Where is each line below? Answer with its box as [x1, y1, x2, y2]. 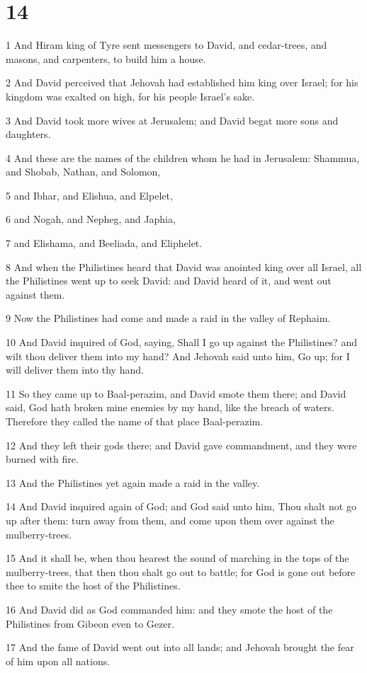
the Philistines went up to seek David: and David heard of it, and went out [6, 273, 332, 288]
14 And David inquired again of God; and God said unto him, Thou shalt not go [6, 499, 356, 514]
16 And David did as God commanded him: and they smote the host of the [6, 602, 333, 616]
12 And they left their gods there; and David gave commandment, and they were [6, 437, 357, 452]
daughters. [6, 127, 51, 142]
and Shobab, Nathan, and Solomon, [6, 164, 161, 179]
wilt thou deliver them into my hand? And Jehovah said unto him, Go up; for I [6, 348, 350, 363]
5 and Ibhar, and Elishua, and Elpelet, [6, 188, 173, 202]
